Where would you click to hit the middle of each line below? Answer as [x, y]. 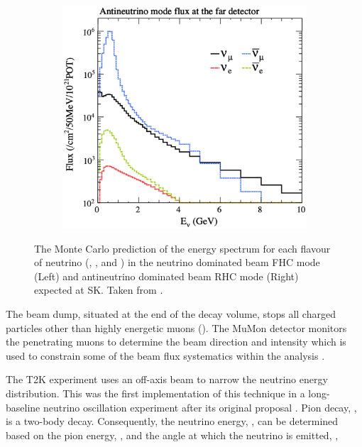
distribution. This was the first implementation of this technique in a [155, 393]
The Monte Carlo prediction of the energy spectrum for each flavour [182, 248]
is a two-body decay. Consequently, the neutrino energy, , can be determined [172, 421]
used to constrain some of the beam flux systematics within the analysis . [165, 355]
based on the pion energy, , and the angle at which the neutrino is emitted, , [172, 435]
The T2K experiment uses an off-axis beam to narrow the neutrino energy [167, 379]
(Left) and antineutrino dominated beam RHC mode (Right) [166, 276]
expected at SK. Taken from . [99, 290]
